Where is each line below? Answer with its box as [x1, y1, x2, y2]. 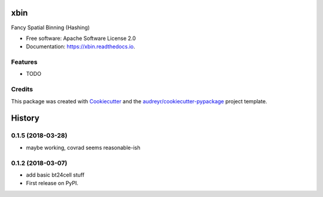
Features [11, 58, 38, 66]
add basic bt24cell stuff [26, 171, 85, 178]
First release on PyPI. [26, 180, 79, 187]
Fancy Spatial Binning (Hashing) [11, 24, 90, 31]
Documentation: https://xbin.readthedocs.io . [26, 43, 136, 50]
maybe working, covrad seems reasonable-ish [26, 144, 141, 151]
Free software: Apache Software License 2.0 [26, 35, 136, 42]
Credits [11, 85, 33, 94]
